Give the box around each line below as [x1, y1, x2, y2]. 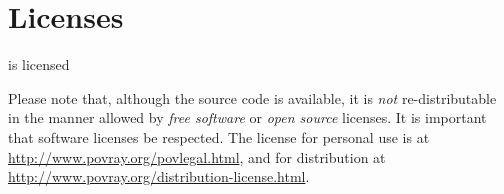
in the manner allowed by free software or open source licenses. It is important [8, 107, 487, 128]
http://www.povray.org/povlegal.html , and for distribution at [8, 146, 386, 167]
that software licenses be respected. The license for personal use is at [8, 126, 430, 147]
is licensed [8, 54, 70, 75]
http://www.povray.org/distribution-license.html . [8, 166, 310, 187]
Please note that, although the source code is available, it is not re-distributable [8, 87, 497, 108]
